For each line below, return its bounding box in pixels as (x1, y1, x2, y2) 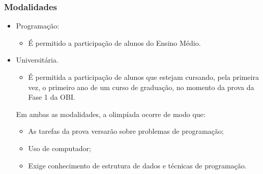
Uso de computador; (28, 142, 91, 153)
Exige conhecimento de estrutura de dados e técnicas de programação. (28, 160, 247, 170)
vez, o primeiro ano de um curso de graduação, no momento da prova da (28, 81, 254, 92)
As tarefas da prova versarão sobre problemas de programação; (28, 126, 224, 136)
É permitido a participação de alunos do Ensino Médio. (28, 37, 201, 48)
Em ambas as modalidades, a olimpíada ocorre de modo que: (16, 108, 206, 119)
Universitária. (16, 54, 59, 65)
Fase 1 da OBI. (28, 92, 75, 102)
